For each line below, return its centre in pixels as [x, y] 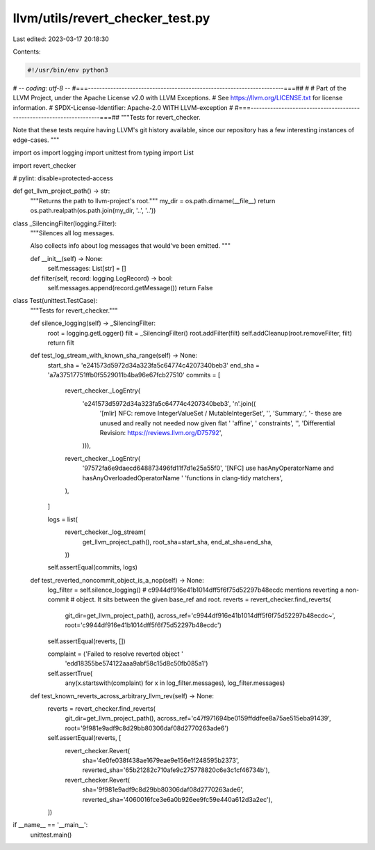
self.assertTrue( [70, 673]
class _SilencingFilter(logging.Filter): [65, 223]
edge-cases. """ [36, 140]
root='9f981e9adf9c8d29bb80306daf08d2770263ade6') [147, 728]
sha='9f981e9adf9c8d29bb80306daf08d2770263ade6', [163, 789]
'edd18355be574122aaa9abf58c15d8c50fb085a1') [136, 663]
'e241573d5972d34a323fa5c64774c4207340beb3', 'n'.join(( [169, 403]
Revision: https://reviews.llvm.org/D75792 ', [161, 433]
